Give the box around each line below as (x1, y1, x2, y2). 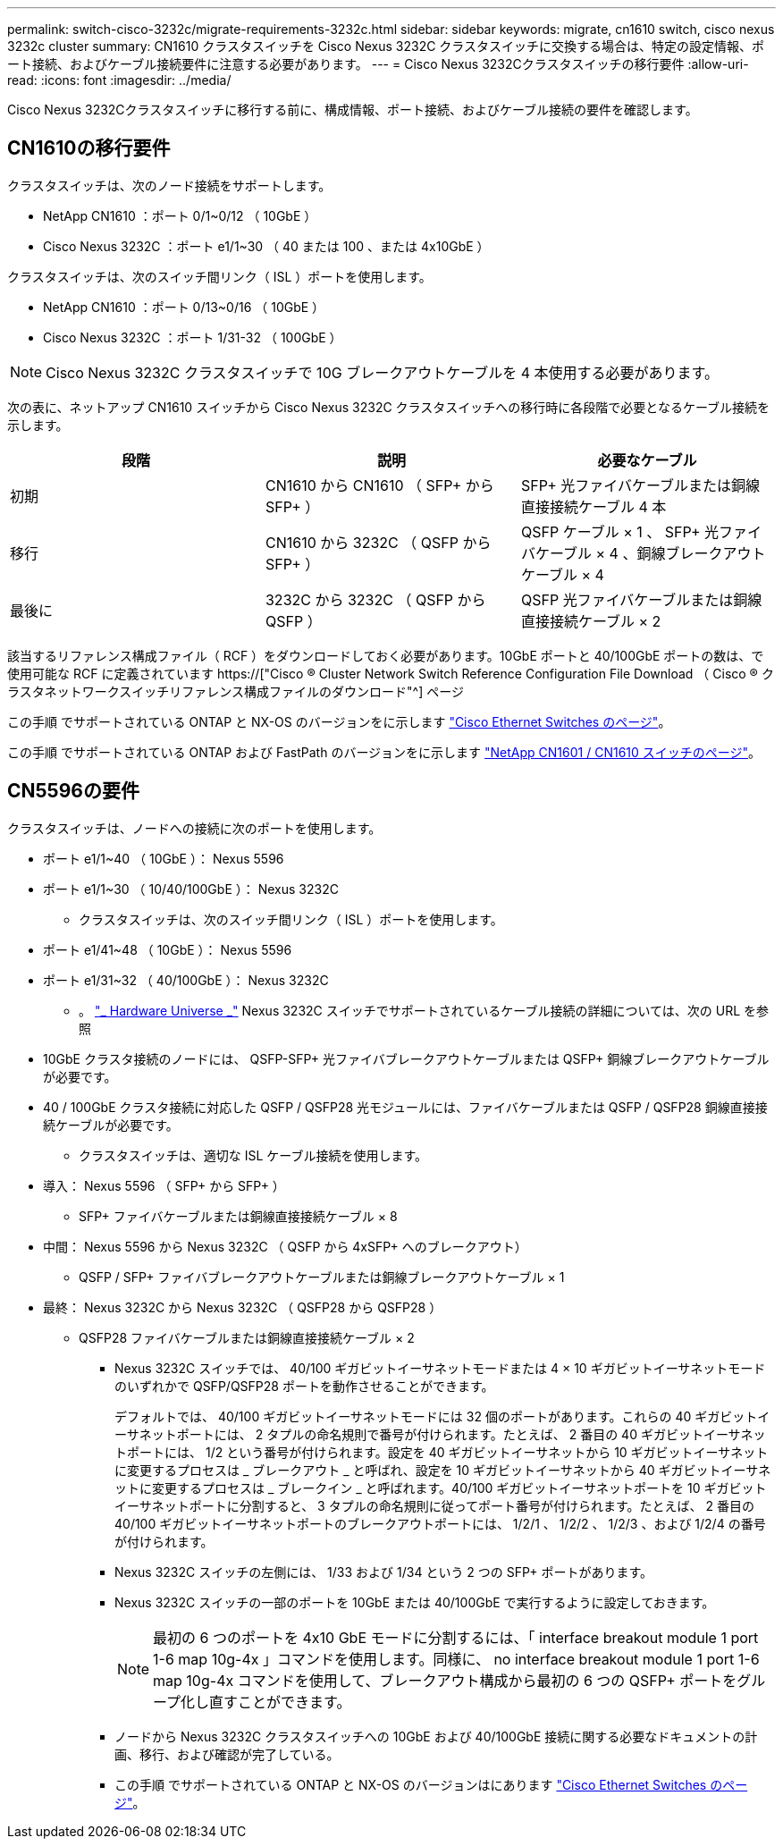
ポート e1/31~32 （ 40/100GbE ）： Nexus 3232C (43, 972, 329, 988)
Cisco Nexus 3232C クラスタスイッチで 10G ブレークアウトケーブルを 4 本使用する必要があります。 (46, 363, 719, 382)
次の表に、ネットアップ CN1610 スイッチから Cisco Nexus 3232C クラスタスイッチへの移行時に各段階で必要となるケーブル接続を (7, 399, 770, 415)
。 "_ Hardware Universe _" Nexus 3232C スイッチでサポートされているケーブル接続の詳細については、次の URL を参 (79, 1002, 769, 1018)
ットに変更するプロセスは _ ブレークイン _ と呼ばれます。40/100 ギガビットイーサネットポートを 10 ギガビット (114, 1479, 767, 1496)
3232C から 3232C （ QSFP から (265, 590, 486, 609)
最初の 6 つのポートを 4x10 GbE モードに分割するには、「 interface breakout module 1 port (153, 1628, 759, 1647)
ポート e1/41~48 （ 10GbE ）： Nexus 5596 (43, 941, 292, 957)
